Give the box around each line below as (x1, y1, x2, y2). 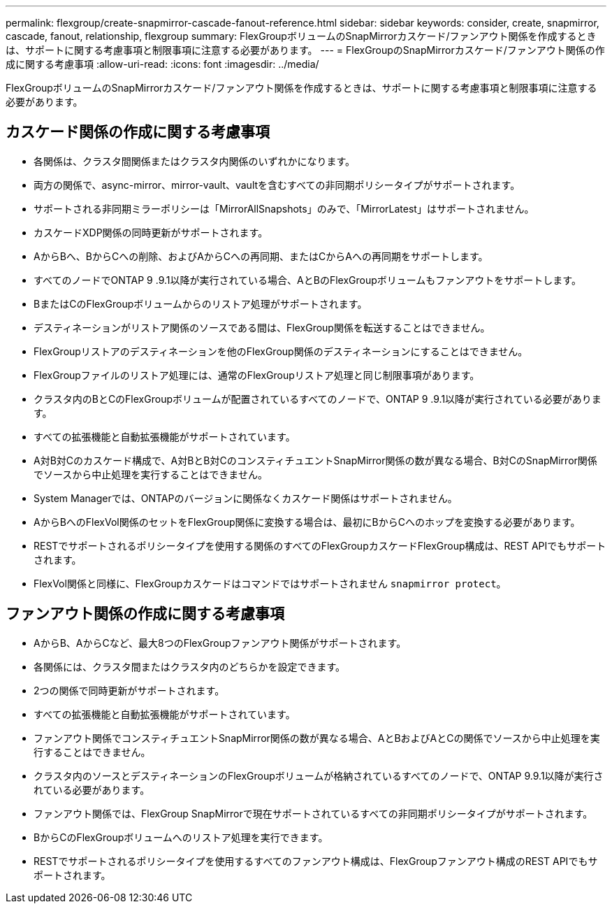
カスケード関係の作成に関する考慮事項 (6, 123, 270, 141)
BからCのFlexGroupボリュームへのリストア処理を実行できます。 (34, 831, 328, 843)
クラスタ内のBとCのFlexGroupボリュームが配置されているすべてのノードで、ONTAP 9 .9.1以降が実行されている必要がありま (34, 392, 602, 405)
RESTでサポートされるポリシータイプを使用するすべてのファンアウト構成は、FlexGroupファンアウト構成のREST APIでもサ (34, 854, 598, 867)
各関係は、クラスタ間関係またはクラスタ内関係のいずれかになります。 (34, 155, 356, 167)
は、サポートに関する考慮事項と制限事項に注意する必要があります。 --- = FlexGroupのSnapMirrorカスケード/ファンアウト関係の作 (6, 44, 605, 56)
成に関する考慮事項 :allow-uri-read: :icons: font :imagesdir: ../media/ (6, 58, 319, 70)
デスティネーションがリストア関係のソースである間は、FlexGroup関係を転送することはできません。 (34, 321, 490, 334)
